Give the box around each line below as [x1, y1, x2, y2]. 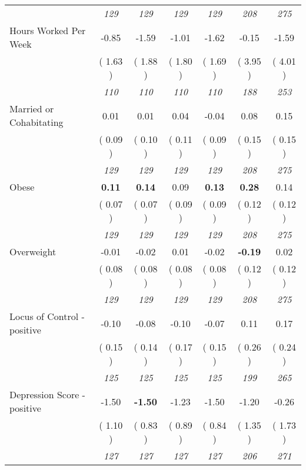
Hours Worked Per [9, 24, 86, 37]
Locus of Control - [9, 309, 85, 323]
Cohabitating [9, 115, 64, 129]
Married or [9, 102, 54, 115]
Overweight [9, 245, 56, 258]
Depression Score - [9, 388, 85, 401]
